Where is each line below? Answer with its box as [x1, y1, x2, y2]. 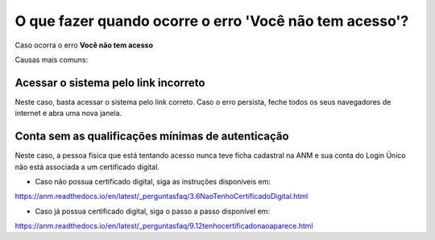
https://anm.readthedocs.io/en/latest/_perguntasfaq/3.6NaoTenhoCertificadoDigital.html [14, 192, 309, 201]
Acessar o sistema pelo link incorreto [14, 76, 205, 89]
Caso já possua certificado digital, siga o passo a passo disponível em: [35, 206, 270, 216]
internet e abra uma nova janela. [14, 109, 122, 118]
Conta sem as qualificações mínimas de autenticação [14, 130, 289, 143]
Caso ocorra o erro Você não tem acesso [14, 40, 153, 50]
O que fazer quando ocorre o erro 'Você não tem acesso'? [14, 12, 409, 30]
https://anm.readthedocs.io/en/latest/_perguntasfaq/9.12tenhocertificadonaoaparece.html [14, 221, 313, 231]
